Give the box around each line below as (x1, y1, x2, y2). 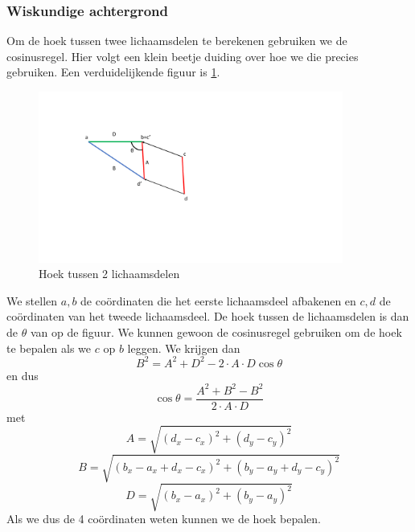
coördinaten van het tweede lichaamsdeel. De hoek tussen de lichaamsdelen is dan (6, 308, 409, 325)
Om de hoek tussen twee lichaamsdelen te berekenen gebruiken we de (6, 32, 347, 49)
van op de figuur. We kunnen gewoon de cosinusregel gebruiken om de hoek (30, 323, 402, 340)
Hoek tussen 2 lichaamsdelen (39, 265, 180, 282)
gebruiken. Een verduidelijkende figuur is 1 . (6, 63, 220, 80)
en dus (6, 366, 39, 383)
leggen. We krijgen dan (127, 339, 240, 356)
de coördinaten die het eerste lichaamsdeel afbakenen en (80, 292, 356, 309)
